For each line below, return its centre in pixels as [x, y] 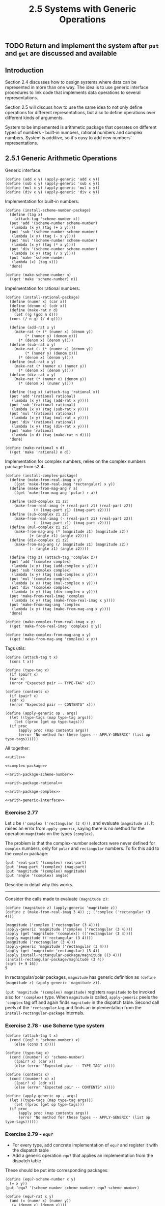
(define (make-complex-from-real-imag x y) [50, 622]
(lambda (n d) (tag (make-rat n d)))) [51, 435]
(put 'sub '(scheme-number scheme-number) [54, 232]
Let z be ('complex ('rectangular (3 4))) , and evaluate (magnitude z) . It [80, 823]
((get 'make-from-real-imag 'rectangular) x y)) [65, 484]
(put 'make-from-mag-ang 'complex [45, 604]
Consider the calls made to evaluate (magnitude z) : [57, 899]
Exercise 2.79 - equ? [29, 1134]
